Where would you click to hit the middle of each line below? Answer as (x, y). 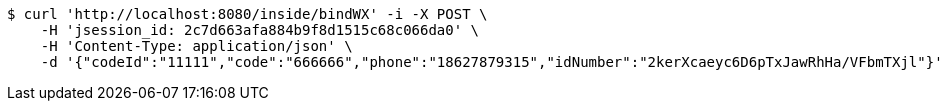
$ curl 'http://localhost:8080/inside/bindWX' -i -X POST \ (247, 14)
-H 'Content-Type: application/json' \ (196, 46)
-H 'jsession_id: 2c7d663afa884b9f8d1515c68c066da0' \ (260, 30)
